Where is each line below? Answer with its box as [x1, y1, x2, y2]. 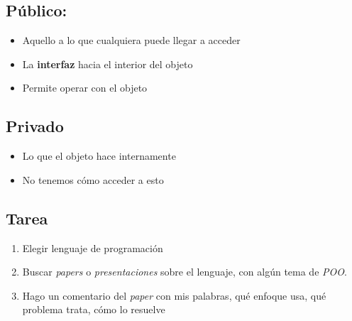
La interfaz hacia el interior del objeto [22, 56, 193, 71]
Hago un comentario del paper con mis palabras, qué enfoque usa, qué [22, 288, 326, 303]
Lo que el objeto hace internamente [22, 148, 176, 163]
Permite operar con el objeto [22, 80, 148, 95]
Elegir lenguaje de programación [22, 240, 163, 255]
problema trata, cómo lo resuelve [22, 302, 165, 317]
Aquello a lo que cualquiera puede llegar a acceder [22, 33, 241, 48]
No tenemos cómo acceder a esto [22, 172, 164, 187]
